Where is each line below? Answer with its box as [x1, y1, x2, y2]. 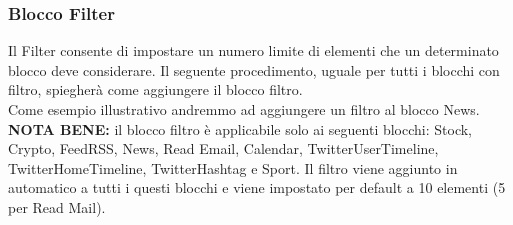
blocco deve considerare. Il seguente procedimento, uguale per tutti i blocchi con [8, 59, 500, 80]
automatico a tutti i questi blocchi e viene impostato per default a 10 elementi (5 [8, 177, 506, 198]
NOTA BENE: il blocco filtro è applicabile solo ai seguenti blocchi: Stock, [8, 118, 473, 139]
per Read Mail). [8, 196, 106, 217]
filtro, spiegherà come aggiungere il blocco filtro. [8, 79, 303, 100]
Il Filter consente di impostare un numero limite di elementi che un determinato [8, 40, 499, 61]
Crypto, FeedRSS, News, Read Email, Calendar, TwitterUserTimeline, [8, 138, 439, 159]
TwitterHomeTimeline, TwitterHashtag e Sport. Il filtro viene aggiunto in [8, 157, 458, 178]
